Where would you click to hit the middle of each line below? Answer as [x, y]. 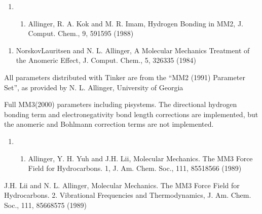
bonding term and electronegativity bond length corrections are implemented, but [131, 114]
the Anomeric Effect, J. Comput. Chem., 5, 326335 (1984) [106, 60]
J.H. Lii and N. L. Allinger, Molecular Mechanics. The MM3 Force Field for [122, 185]
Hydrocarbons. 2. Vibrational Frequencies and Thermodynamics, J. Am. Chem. [128, 195]
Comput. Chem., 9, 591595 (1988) [81, 33]
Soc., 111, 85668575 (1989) [45, 205]
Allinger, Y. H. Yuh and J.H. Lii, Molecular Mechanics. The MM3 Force [140, 158]
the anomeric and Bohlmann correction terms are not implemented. [109, 124]
